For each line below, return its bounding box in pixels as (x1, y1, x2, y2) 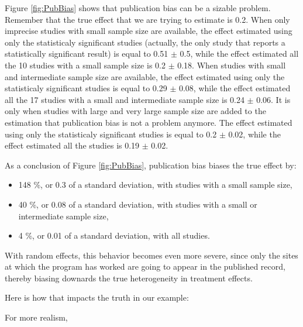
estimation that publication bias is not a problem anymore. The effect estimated (5, 116, 292, 128)
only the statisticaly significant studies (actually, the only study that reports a (5, 36, 285, 48)
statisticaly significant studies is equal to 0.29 (5, 82, 167, 94)
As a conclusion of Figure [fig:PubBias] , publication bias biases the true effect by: (5, 159, 297, 171)
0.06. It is (256, 93, 291, 105)
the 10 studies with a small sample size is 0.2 (5, 58, 166, 71)
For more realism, (5, 311, 68, 323)
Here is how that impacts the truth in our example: (5, 291, 189, 304)
